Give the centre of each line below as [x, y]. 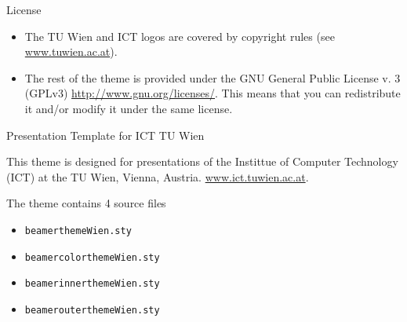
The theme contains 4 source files [86, 203]
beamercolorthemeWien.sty [92, 257]
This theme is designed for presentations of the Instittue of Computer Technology [202, 161]
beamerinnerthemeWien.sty [92, 284]
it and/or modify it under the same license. [129, 108]
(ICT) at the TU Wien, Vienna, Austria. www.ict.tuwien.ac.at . [158, 176]
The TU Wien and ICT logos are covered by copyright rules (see [180, 36]
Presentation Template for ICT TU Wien [105, 135]
